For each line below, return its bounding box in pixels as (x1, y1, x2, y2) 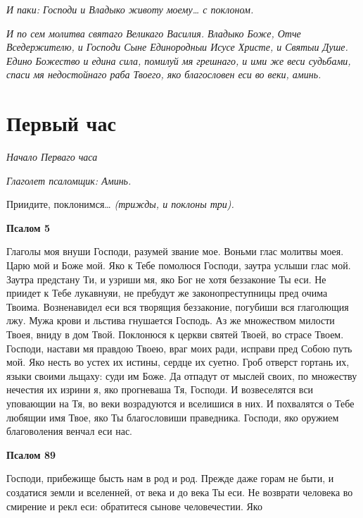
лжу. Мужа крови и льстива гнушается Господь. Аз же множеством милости (6, 313, 335, 328)
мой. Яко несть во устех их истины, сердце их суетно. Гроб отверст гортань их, (6, 354, 350, 369)
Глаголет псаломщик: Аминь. (6, 173, 132, 187)
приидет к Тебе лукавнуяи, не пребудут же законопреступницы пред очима (6, 285, 328, 300)
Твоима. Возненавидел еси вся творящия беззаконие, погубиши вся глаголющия (6, 299, 349, 314)
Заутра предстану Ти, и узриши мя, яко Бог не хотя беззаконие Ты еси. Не (6, 271, 326, 286)
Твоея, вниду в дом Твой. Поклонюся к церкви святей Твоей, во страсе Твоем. (6, 327, 344, 342)
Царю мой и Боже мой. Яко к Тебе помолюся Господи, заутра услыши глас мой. (6, 258, 351, 273)
